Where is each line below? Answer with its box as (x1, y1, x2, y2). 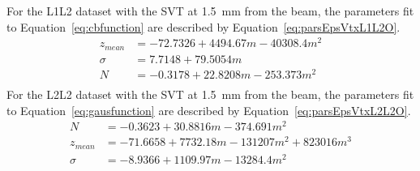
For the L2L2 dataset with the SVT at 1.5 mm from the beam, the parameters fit (6, 85, 414, 102)
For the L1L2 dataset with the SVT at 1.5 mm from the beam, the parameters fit (6, 2, 414, 19)
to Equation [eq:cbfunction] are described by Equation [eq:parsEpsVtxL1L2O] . (6, 18, 401, 35)
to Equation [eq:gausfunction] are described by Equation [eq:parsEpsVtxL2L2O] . (6, 101, 411, 118)
